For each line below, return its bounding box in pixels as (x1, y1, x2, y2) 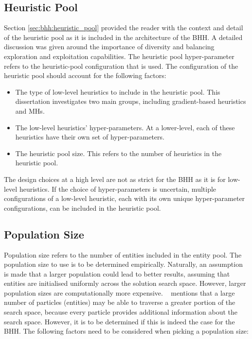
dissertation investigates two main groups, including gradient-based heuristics (15, 96, 246, 106)
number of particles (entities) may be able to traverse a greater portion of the (4, 297, 235, 307)
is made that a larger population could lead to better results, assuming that (4, 268, 230, 279)
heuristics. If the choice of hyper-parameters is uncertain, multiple (19, 183, 216, 194)
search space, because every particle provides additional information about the (4, 307, 238, 317)
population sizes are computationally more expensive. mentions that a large (4, 287, 235, 298)
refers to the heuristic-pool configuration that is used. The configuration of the (4, 60, 238, 71)
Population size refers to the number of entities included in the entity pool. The (4, 249, 242, 259)
